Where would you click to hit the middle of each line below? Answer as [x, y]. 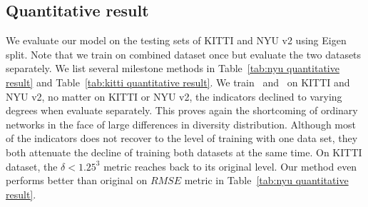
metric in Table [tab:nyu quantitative [266, 180]
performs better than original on [77, 180]
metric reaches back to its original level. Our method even [230, 166]
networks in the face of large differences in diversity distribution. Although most [181, 124]
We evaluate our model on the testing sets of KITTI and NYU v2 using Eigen [176, 40]
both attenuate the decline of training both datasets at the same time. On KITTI [184, 152]
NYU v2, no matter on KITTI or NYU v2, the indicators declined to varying [174, 96]
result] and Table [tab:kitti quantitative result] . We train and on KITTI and [178, 82]
